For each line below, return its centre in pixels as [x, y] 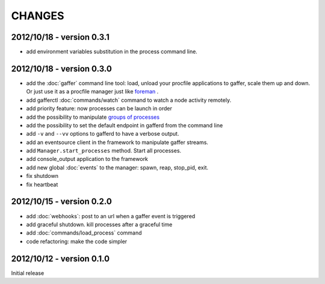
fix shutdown [42, 176]
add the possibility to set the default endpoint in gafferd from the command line [125, 125]
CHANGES [38, 16]
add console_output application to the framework [87, 159]
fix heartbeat [42, 185]
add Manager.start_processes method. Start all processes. [104, 151]
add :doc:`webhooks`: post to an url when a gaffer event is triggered [111, 216]
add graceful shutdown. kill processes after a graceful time [99, 224]
